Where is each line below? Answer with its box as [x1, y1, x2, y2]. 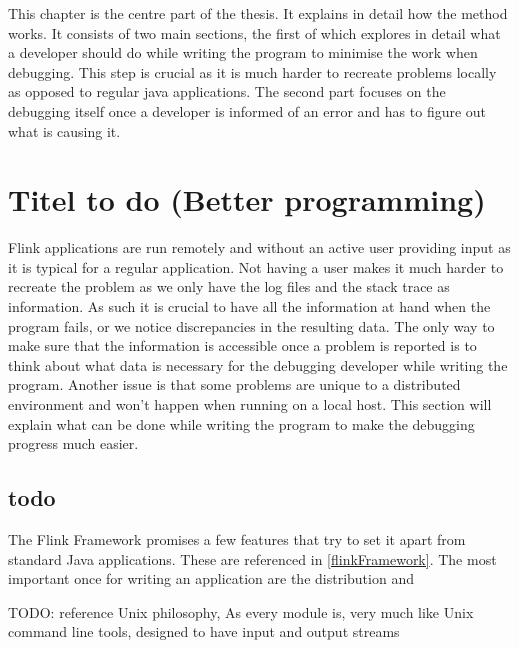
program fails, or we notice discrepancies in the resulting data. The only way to [8, 315, 495, 336]
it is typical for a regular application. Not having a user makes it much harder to [8, 256, 504, 277]
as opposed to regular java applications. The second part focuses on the [8, 81, 446, 102]
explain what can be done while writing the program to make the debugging [8, 413, 475, 434]
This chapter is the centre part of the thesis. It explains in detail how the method [8, 3, 508, 23]
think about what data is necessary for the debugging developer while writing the [8, 354, 508, 375]
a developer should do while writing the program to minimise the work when [8, 42, 478, 63]
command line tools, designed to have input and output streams [8, 621, 400, 642]
